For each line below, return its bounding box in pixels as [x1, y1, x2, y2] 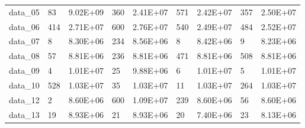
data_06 [9, 20, 40, 32]
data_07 [9, 35, 40, 47]
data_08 [9, 50, 40, 62]
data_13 [9, 108, 40, 120]
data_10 [9, 78, 40, 91]
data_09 [9, 64, 40, 77]
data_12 [9, 93, 40, 106]
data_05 [9, 5, 40, 18]
